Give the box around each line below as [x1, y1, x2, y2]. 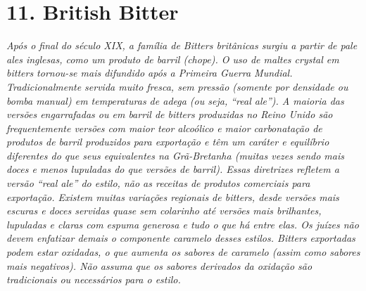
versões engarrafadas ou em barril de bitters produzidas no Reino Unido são [6, 107, 333, 122]
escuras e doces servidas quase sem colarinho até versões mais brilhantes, [6, 203, 322, 218]
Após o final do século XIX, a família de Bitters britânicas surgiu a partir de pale [6, 38, 358, 53]
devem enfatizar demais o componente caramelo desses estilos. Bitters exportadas [6, 231, 355, 245]
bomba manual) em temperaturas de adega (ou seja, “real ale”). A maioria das [6, 93, 344, 108]
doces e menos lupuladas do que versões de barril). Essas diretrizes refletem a [6, 162, 339, 176]
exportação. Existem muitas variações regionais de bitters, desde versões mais [6, 189, 339, 204]
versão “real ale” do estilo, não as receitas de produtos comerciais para [6, 176, 310, 190]
